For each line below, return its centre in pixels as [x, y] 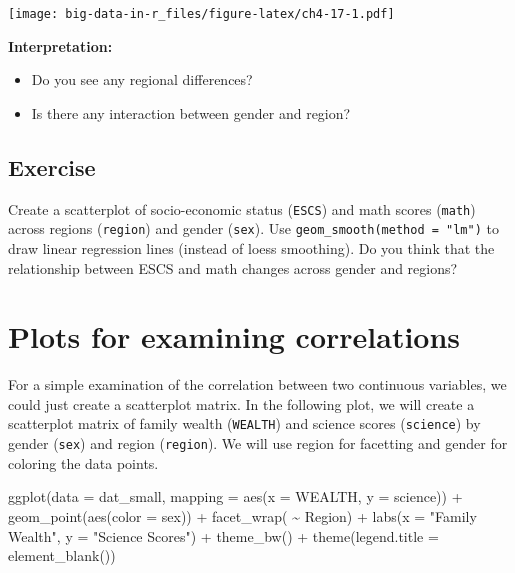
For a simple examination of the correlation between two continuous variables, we [257, 384]
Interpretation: [60, 45]
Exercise [52, 166]
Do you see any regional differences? [142, 79]
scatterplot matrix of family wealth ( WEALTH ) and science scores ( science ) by [244, 423]
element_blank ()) [62, 555]
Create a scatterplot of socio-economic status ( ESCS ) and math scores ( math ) [242, 208]
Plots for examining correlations [234, 336]
